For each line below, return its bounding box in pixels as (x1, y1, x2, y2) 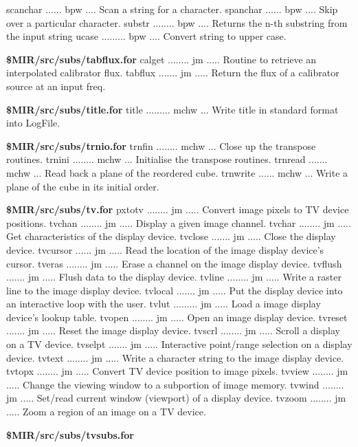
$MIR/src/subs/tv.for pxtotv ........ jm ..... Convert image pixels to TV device (6, 202, 349, 217)
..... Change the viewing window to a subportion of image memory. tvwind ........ (6, 377, 344, 391)
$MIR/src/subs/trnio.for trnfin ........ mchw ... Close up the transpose (6, 138, 316, 153)
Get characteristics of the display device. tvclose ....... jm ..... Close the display (6, 229, 336, 243)
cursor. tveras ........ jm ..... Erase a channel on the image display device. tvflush (6, 256, 342, 270)
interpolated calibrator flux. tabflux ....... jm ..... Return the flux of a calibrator (6, 65, 339, 80)
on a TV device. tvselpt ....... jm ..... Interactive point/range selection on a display (6, 337, 353, 351)
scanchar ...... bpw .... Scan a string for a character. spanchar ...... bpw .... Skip (6, 2, 338, 16)
